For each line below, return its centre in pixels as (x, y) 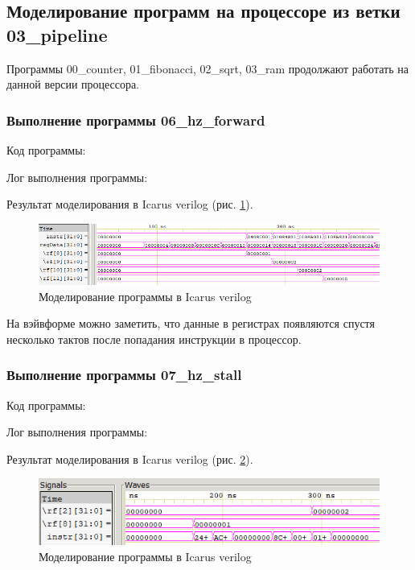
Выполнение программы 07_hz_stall (124, 375)
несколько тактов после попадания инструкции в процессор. (154, 339)
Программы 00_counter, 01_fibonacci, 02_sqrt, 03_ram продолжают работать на (207, 68)
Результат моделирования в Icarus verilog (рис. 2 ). (130, 458)
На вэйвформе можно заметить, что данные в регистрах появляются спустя (191, 323)
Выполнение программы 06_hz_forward (136, 120)
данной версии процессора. (73, 84)
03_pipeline (57, 34)
